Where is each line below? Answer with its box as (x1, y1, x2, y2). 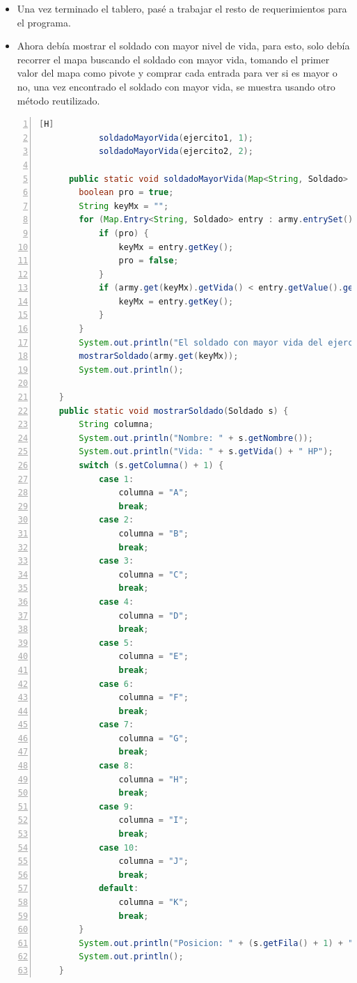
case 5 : (98, 637, 134, 648)
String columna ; (79, 419, 154, 430)
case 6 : (98, 679, 134, 689)
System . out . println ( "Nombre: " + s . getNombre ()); (79, 433, 313, 443)
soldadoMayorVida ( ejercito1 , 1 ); (98, 132, 253, 143)
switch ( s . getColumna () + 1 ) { (79, 460, 224, 470)
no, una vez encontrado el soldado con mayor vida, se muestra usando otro (17, 79, 335, 93)
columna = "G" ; (118, 733, 189, 743)
